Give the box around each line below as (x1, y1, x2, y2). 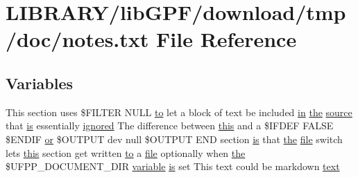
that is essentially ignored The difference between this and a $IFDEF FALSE (6, 118, 334, 133)
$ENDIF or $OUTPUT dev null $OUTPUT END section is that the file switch (6, 131, 343, 146)
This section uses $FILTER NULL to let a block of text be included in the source (6, 104, 352, 119)
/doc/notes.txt (6, 25, 149, 53)
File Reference (156, 25, 297, 53)
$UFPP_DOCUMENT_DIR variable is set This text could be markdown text (6, 159, 340, 174)
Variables (6, 72, 74, 93)
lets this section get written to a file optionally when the (6, 145, 246, 160)
